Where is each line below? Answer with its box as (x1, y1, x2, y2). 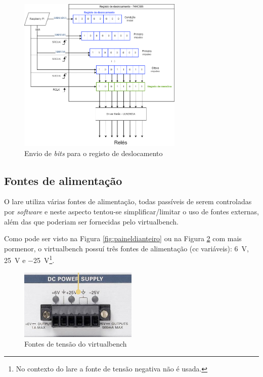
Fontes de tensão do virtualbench (24, 338, 127, 349)
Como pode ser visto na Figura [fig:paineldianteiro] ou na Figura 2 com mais (4, 233, 242, 244)
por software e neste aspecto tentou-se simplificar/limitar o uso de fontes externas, (4, 206, 259, 217)
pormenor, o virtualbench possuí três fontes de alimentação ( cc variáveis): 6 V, (4, 243, 249, 253)
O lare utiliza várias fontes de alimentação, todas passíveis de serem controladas (4, 196, 252, 207)
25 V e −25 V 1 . (4, 253, 55, 266)
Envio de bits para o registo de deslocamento (24, 147, 163, 158)
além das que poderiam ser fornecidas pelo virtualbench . (4, 216, 179, 227)
